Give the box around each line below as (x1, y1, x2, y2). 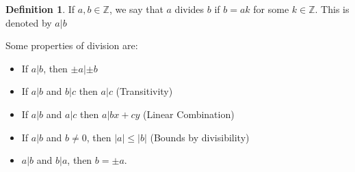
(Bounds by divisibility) (150, 130, 250, 144)
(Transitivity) (116, 84, 173, 98)
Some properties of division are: (5, 38, 138, 53)
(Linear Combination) (143, 106, 235, 121)
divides (174, 2, 205, 16)
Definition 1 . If (5, 2, 75, 16)
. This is (315, 2, 350, 16)
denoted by (5, 15, 52, 29)
